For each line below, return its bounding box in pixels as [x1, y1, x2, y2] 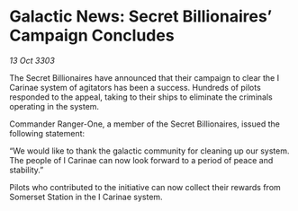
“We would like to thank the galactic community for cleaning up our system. [9, 145, 290, 156]
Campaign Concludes [9, 25, 175, 46]
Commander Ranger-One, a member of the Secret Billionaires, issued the [9, 119, 281, 129]
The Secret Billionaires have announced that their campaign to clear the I [9, 72, 280, 83]
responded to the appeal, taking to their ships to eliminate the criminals [9, 92, 273, 102]
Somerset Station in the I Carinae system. [9, 191, 164, 202]
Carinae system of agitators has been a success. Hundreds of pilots [9, 82, 261, 92]
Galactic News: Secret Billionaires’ [9, 6, 273, 27]
